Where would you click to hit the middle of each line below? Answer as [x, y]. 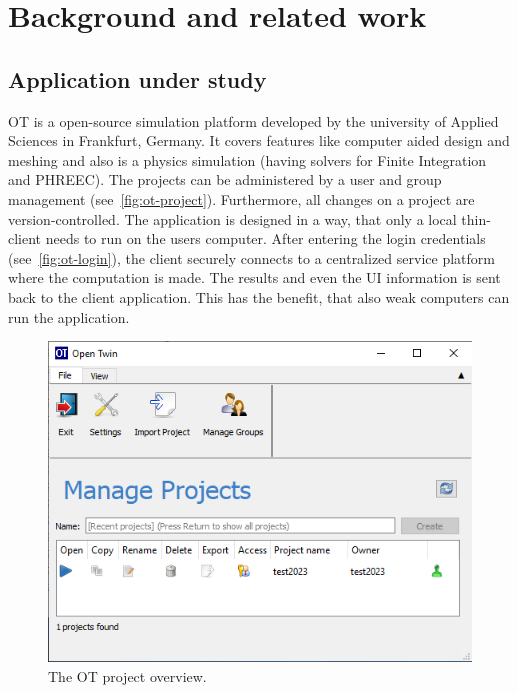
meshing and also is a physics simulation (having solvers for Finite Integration [247, 159]
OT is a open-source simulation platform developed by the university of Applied [253, 120]
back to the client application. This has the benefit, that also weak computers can [259, 296]
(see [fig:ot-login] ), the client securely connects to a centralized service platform [251, 257]
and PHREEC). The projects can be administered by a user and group [225, 179]
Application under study [137, 78]
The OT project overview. [127, 675]
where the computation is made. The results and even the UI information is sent [254, 277]
